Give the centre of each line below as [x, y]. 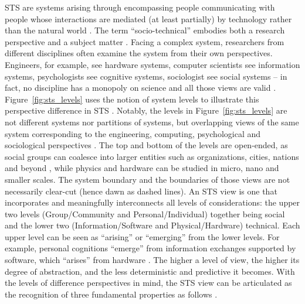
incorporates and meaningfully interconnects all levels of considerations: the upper [152, 202]
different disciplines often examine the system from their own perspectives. [139, 53]
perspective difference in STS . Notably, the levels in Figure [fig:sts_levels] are [146, 110]
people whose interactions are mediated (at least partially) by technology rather [148, 18]
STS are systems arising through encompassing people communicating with [140, 7]
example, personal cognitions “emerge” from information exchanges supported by [150, 248]
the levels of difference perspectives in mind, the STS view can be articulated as [148, 283]
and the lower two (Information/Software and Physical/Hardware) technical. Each [152, 225]
